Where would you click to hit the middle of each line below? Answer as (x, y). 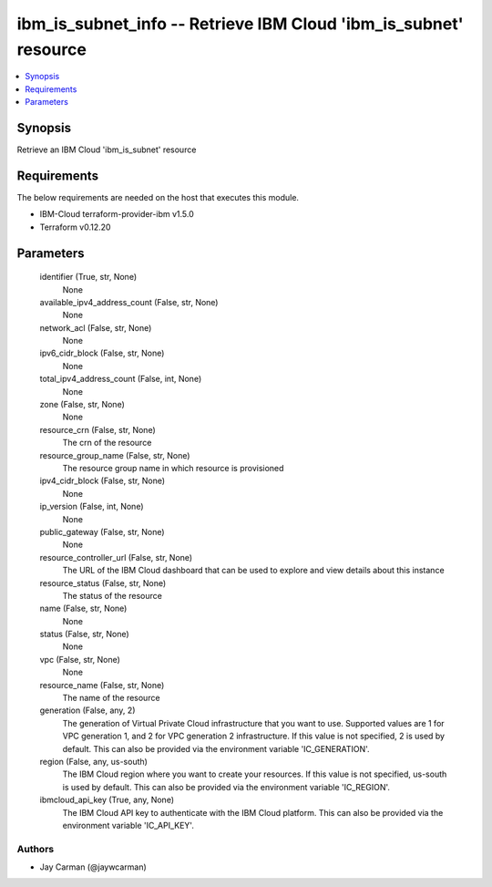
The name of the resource (111, 698)
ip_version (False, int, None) (92, 507)
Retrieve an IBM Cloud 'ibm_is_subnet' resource (107, 150)
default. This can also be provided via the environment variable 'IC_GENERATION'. (216, 748)
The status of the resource (113, 595)
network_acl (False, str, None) (96, 327)
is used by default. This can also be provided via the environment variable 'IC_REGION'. (226, 787)
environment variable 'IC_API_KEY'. (128, 825)
